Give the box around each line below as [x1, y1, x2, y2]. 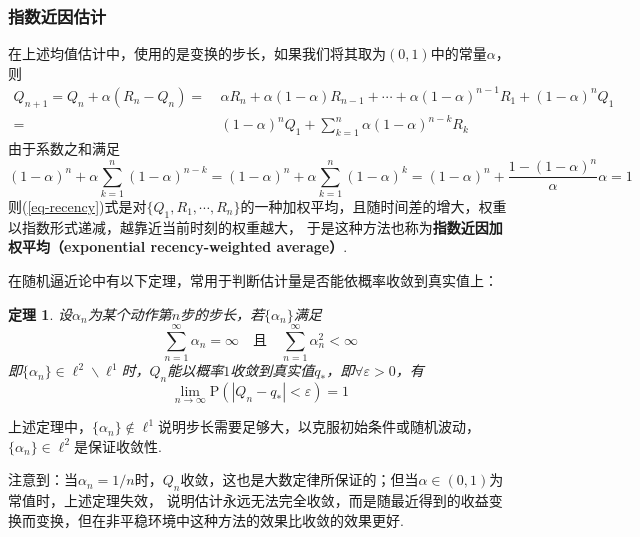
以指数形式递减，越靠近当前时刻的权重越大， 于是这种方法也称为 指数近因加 [8, 216, 503, 237]
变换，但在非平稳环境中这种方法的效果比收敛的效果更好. [35, 509, 404, 530]
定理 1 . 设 [8, 303, 72, 324]
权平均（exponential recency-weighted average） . [8, 236, 348, 257]
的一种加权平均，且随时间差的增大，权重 [240, 195, 507, 216]
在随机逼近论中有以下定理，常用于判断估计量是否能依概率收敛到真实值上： [8, 269, 498, 290]
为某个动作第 [87, 303, 172, 324]
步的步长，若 [180, 303, 265, 324]
